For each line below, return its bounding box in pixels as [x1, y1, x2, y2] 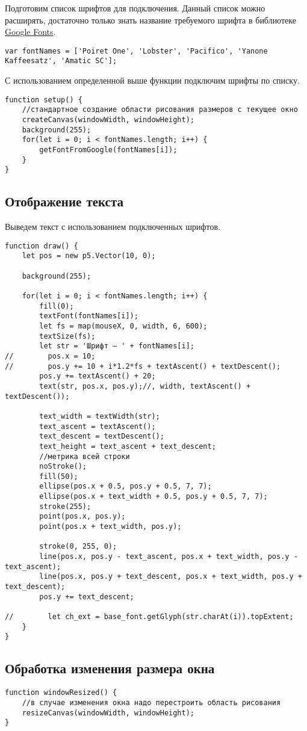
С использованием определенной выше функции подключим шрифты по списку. [5, 74, 300, 87]
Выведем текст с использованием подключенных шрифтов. [5, 220, 221, 233]
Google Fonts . [5, 25, 56, 38]
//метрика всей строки [39, 452, 130, 461]
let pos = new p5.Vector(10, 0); [22, 251, 156, 261]
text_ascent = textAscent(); [39, 422, 156, 431]
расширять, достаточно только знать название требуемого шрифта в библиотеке [5, 13, 296, 26]
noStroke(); [39, 462, 87, 471]
